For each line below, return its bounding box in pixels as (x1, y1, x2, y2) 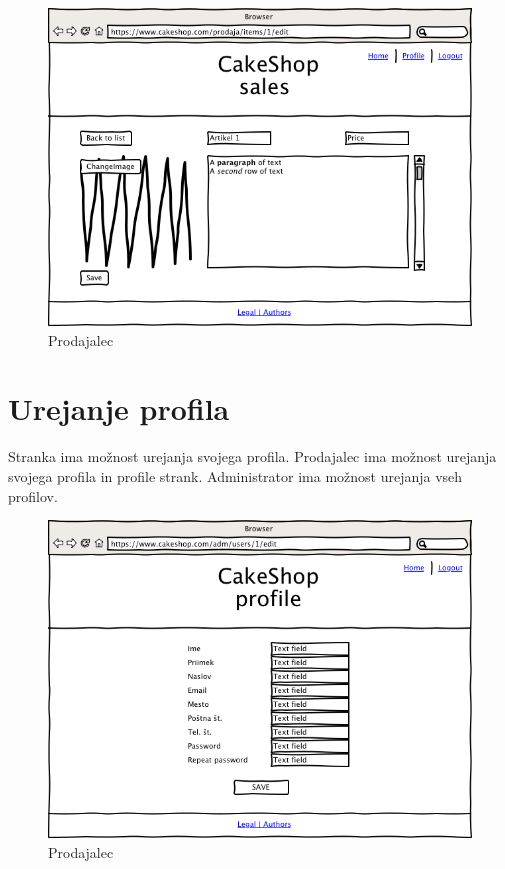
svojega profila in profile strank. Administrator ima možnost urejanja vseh (8, 465, 463, 486)
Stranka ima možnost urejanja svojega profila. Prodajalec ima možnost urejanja (8, 446, 497, 467)
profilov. (8, 485, 58, 506)
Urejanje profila (8, 388, 230, 429)
